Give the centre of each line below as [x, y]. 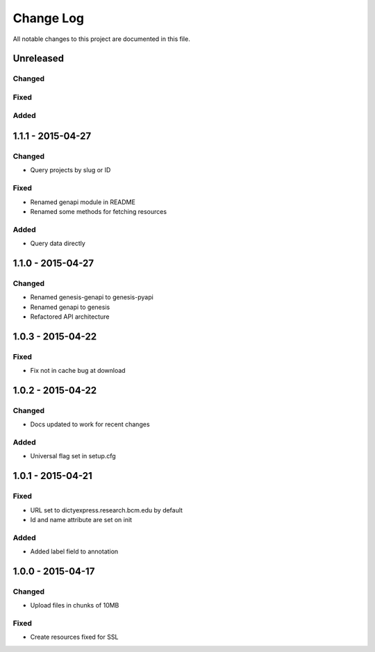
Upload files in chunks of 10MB [75, 605]
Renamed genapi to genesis [70, 307]
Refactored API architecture [70, 317]
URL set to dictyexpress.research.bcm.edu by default [107, 510]
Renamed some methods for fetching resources [98, 211]
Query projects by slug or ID [70, 170]
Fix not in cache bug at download [78, 371]
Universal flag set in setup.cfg [73, 456]
